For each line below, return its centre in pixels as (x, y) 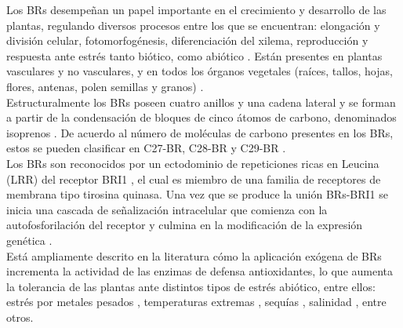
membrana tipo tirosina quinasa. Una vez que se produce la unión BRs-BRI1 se (197, 194)
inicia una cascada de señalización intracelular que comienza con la (167, 209)
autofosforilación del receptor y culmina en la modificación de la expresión (185, 225)
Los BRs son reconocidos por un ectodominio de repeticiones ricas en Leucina (193, 163)
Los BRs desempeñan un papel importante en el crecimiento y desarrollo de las (196, 9)
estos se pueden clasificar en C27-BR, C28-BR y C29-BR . (146, 148)
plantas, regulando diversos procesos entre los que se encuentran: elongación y (193, 25)
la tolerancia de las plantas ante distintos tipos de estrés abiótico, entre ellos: (191, 286)
